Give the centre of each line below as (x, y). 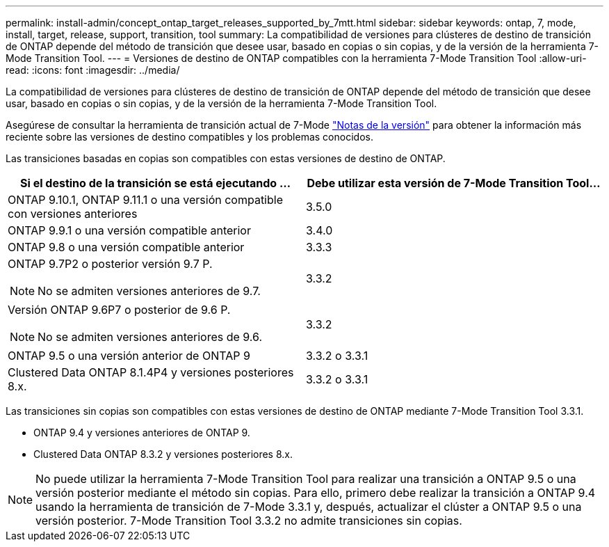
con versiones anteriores (73, 214)
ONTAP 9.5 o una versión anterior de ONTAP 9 (129, 356)
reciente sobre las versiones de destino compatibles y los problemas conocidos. (189, 137)
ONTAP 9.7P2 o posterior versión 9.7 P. (110, 264)
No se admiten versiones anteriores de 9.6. (150, 337)
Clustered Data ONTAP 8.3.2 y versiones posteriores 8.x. (163, 454)
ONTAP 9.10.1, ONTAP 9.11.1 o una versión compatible (145, 200)
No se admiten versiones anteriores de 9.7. (149, 291)
